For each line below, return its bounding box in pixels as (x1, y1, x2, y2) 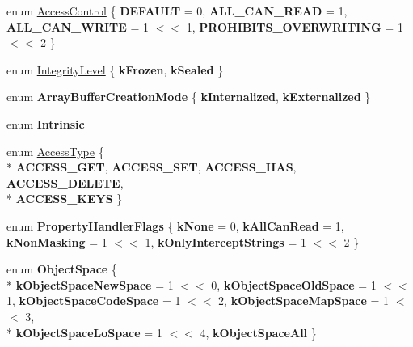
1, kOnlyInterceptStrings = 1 (145, 233, 306, 250)
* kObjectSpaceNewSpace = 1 (6, 276, 174, 293)
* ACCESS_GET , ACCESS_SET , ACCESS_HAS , (6, 159, 297, 176)
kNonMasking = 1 (6, 233, 107, 250)
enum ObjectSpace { (6, 260, 117, 277)
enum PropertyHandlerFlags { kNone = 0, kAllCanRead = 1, (6, 217, 344, 234)
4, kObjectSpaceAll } (200, 324, 317, 341)
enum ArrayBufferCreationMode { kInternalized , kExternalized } (6, 88, 371, 105)
